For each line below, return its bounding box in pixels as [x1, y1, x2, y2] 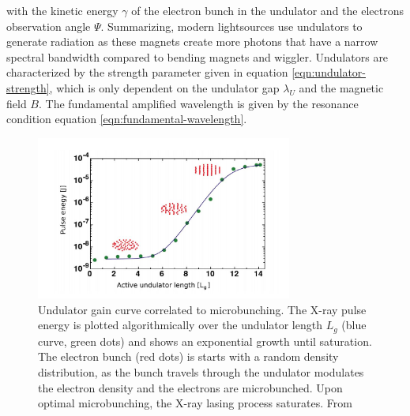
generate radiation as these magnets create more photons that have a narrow [6, 33, 378, 50]
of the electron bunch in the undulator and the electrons [131, 2, 404, 18]
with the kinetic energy [6, 2, 118, 18]
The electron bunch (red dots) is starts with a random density [38, 348, 339, 365]
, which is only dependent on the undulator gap [49, 79, 280, 96]
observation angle [6, 17, 91, 34]
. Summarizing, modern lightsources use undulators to [100, 17, 363, 34]
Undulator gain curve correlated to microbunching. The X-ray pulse [38, 301, 367, 317]
